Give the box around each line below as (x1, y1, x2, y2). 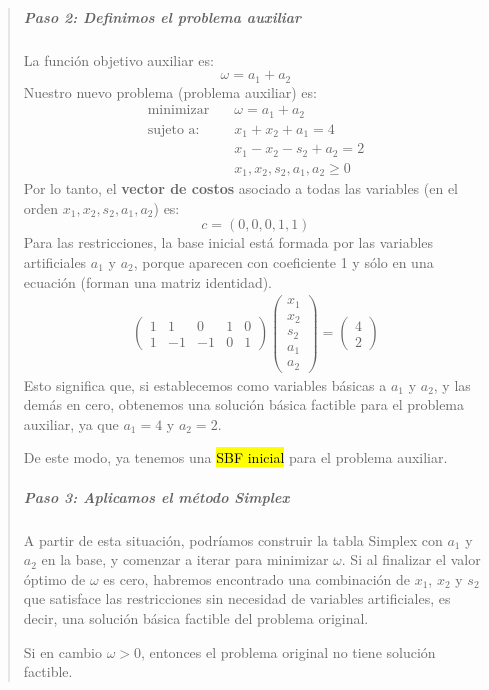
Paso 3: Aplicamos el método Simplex (23, 486, 290, 507)
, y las (433, 374, 471, 395)
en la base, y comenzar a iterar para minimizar (41, 549, 329, 570)
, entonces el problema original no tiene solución (141, 641, 436, 662)
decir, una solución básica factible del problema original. (23, 607, 369, 628)
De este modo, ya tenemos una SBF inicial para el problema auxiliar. (23, 447, 448, 468)
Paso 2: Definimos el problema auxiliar (23, 6, 302, 27)
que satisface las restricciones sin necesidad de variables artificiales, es (23, 588, 451, 609)
